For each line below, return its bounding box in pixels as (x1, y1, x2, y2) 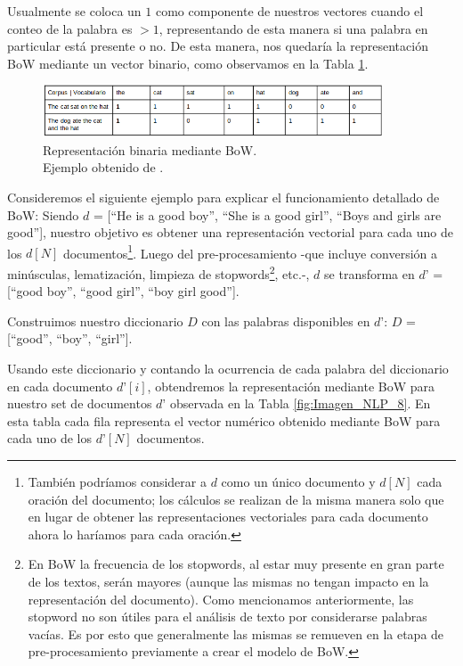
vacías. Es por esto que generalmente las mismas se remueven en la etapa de (28, 624, 444, 643)
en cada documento (7, 376, 113, 395)
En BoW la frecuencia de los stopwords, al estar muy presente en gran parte (28, 555, 444, 573)
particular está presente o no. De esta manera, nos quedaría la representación (7, 37, 428, 55)
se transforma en (324, 264, 415, 283)
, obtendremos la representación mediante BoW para (147, 376, 435, 395)
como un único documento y (221, 473, 376, 491)
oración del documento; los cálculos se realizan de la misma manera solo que (28, 489, 444, 508)
